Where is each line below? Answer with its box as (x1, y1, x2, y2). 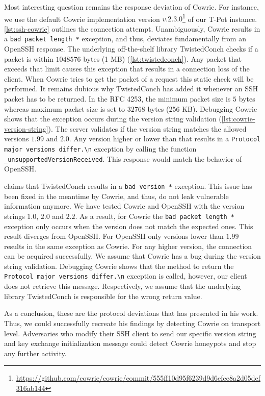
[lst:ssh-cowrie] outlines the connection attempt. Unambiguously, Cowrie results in (4, 23, 260, 34)
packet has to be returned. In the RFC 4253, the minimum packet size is (4, 93, 231, 104)
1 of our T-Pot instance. (182, 12, 257, 24)
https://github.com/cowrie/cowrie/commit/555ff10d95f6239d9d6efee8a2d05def (16, 373, 261, 383)
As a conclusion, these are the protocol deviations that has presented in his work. (4, 308, 258, 318)
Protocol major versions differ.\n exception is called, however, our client (4, 270, 247, 281)
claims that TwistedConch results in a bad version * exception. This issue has (4, 181, 252, 191)
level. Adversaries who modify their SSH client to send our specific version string (4, 328, 256, 338)
